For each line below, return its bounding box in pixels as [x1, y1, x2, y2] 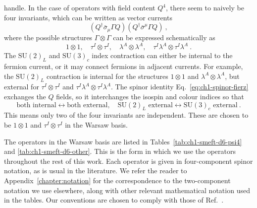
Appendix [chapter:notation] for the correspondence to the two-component [4, 175, 231, 186]
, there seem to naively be [165, 2, 244, 12]
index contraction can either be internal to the [92, 50, 233, 61]
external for [4, 81, 39, 92]
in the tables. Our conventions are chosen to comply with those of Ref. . [4, 195, 224, 205]
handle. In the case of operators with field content [4, 2, 155, 12]
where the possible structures [4, 32, 93, 43]
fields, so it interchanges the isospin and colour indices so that [56, 91, 244, 102]
